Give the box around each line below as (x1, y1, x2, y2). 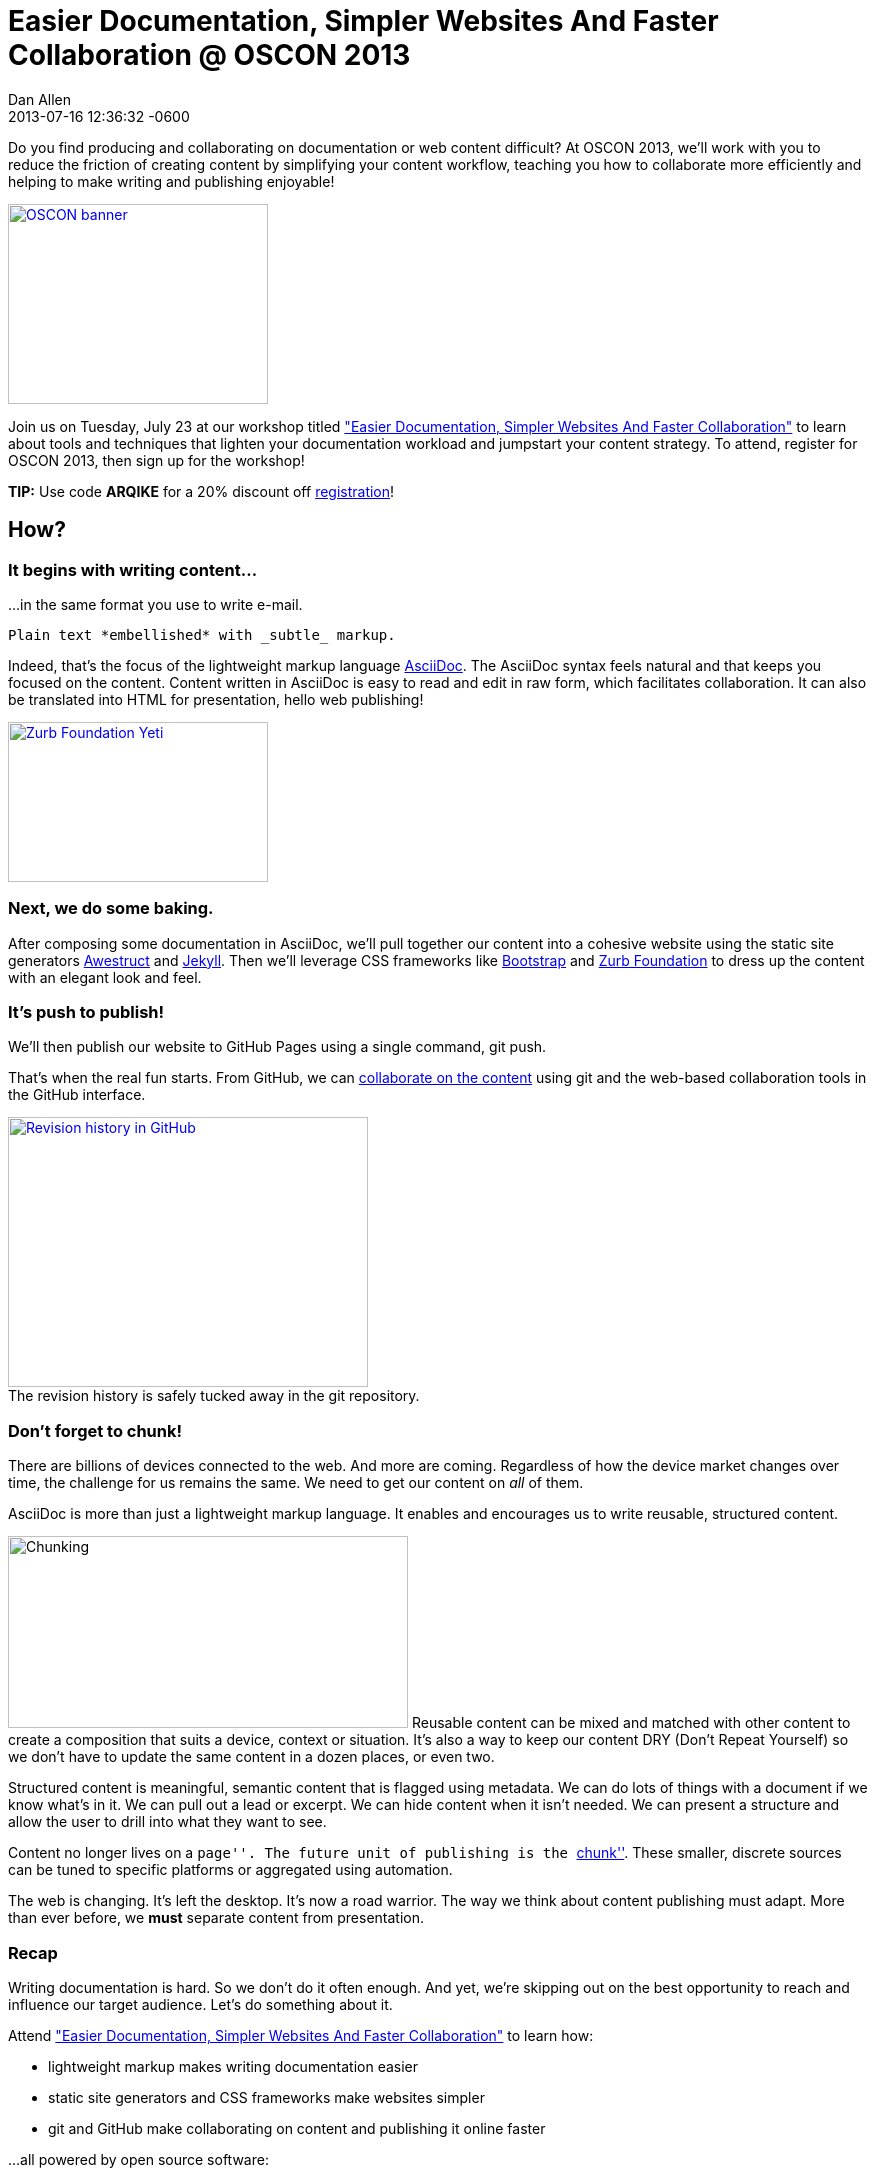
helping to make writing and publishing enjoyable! (8, 172, 335, 190)
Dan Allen (8, 90, 72, 108)
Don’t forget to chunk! (8, 1420, 183, 1441)
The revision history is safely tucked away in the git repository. (8, 1387, 420, 1405)
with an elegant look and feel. (8, 968, 202, 986)
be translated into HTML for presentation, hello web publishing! (8, 690, 424, 708)
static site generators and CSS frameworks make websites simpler (48, 2088, 485, 2106)
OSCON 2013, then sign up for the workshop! (8, 451, 305, 469)
